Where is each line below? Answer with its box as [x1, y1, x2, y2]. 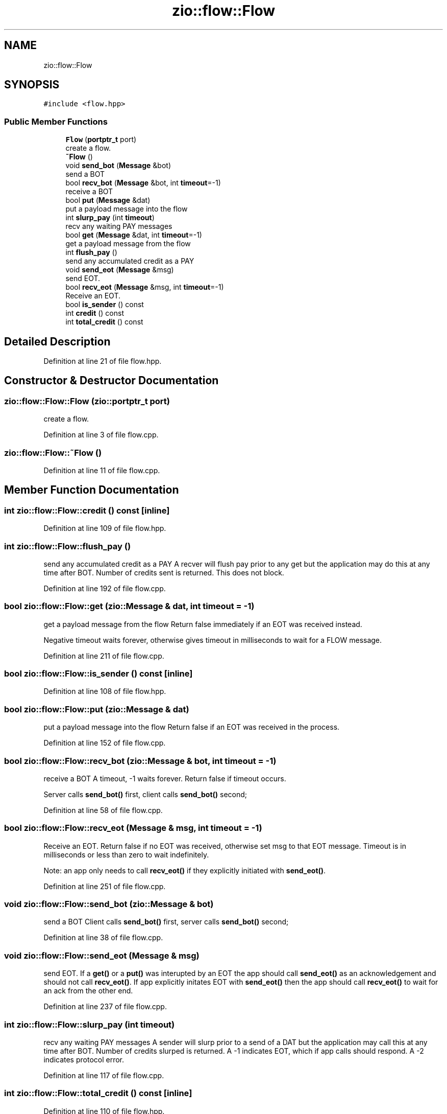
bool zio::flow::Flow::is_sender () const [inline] [4, 668, 193, 679]
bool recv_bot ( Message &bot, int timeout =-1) [65, 178, 221, 188]
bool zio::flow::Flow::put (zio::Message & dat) [4, 704, 189, 714]
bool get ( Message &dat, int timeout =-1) [65, 230, 202, 240]
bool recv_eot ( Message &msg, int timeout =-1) [65, 283, 224, 292]
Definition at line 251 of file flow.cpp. [43, 881, 166, 891]
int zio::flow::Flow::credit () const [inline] [4, 505, 170, 516]
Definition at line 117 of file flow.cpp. [43, 1071, 164, 1080]
